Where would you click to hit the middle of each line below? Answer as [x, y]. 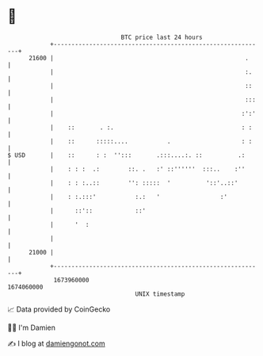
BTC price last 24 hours [162, 37]
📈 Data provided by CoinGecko [59, 309]
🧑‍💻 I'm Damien [32, 327]
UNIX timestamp [160, 294]
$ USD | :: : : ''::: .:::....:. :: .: [126, 155]
